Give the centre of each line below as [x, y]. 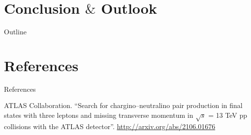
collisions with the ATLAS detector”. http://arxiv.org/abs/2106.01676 [110, 126]
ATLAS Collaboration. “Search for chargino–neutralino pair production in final [123, 105]
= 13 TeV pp [228, 115]
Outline [15, 32]
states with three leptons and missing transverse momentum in [99, 115]
